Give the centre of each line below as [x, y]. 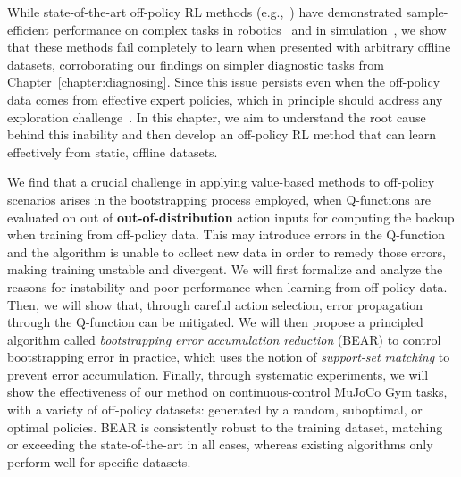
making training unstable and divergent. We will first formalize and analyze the [225, 269]
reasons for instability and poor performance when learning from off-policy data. [227, 286]
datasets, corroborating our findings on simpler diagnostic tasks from [196, 64]
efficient [29, 29]
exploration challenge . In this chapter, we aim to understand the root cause [217, 117]
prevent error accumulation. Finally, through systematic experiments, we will [218, 374]
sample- [427, 12]
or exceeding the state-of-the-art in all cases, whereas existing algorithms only [220, 444]
